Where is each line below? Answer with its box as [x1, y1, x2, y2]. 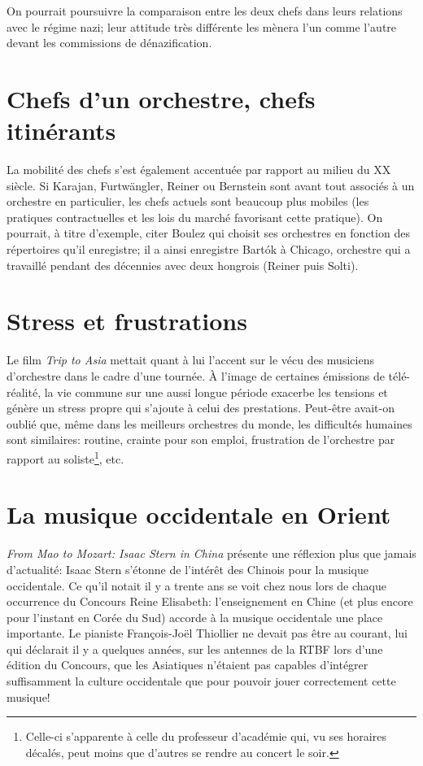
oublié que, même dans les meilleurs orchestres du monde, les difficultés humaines [7, 415, 412, 432]
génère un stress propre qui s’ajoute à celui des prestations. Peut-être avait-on [7, 399, 395, 416]
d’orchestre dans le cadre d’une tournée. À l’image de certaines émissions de [7, 367, 385, 384]
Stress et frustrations [7, 304, 247, 337]
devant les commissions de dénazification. [7, 34, 212, 51]
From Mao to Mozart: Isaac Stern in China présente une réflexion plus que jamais [7, 545, 416, 562]
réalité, [7, 383, 41, 400]
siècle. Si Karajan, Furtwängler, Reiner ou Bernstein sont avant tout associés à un [7, 176, 415, 194]
